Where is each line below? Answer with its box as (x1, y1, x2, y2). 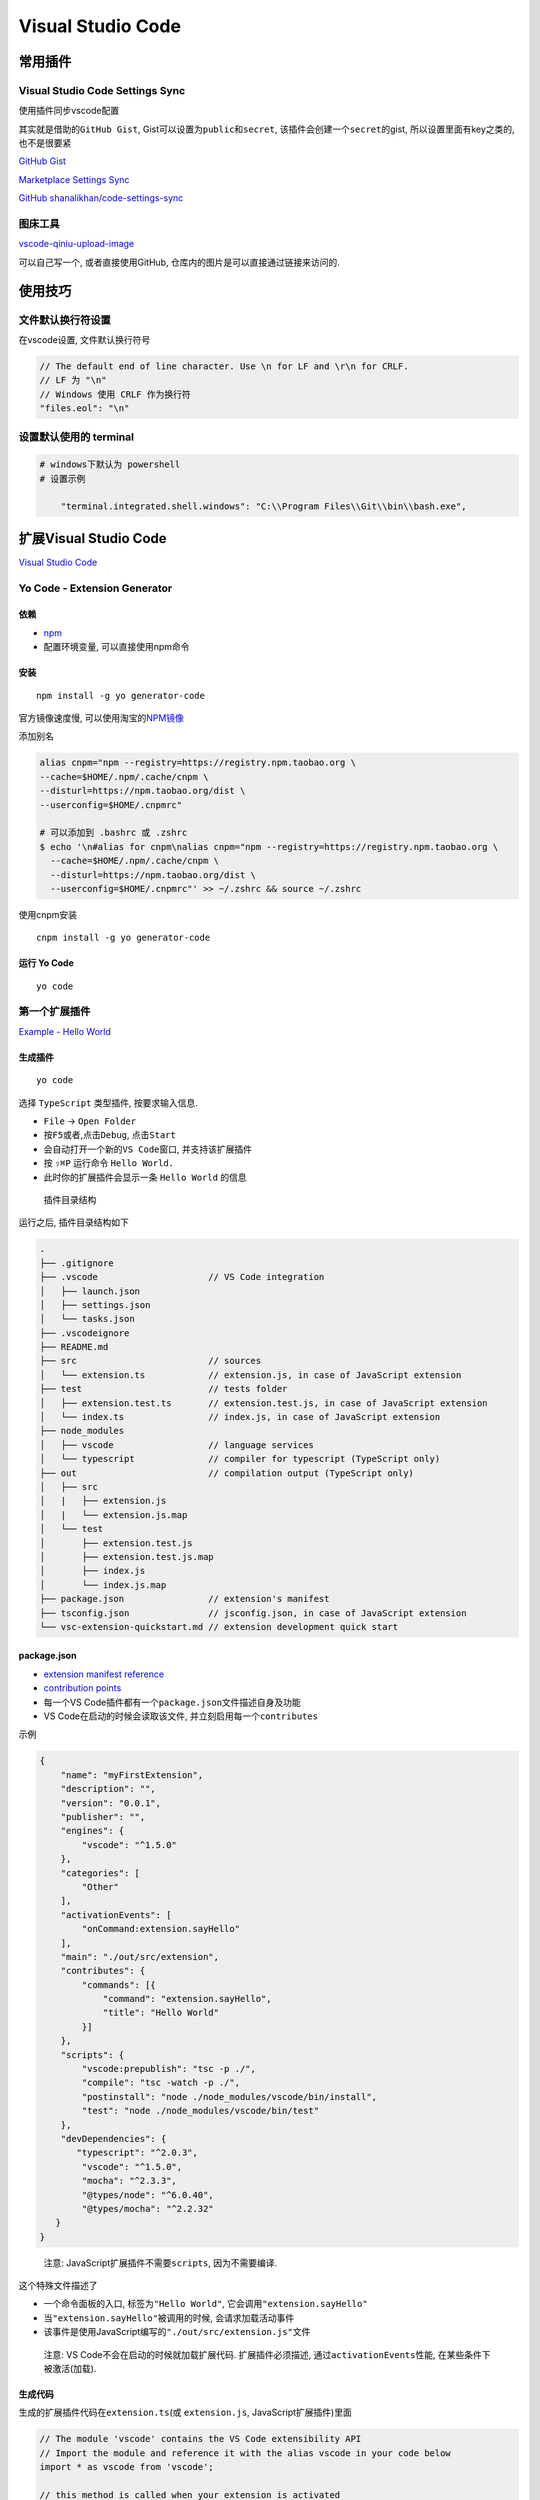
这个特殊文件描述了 (18, 2280, 98, 2292)
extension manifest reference (43, 1668, 165, 1680)
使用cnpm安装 (18, 908, 78, 920)
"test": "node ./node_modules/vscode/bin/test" (81, 2105, 320, 2117)
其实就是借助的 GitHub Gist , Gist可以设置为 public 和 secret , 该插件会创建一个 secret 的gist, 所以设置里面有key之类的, (18, 123, 515, 135)
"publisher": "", (60, 1811, 146, 1822)
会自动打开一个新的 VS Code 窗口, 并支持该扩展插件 (43, 1143, 252, 1155)
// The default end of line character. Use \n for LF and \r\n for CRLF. (39, 360, 409, 372)
